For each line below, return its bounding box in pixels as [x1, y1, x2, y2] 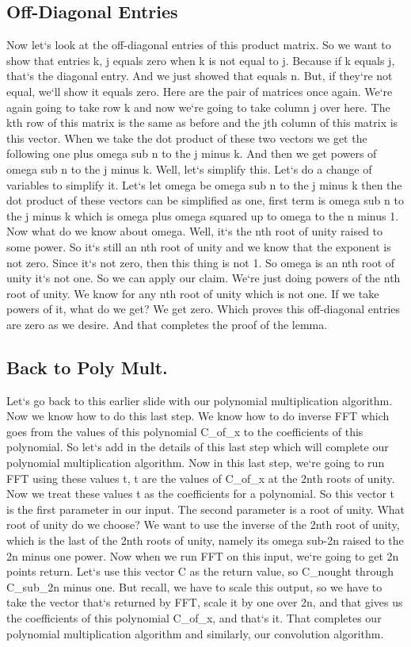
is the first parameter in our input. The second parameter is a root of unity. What [6, 500, 405, 517]
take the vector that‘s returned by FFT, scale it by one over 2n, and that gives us [6, 594, 403, 611]
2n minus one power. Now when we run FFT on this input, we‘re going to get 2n [6, 547, 399, 564]
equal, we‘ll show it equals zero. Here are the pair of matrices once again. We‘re [6, 82, 393, 99]
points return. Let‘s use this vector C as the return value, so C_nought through [6, 563, 394, 580]
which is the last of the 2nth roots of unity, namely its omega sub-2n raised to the [6, 532, 404, 549]
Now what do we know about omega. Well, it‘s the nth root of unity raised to [6, 223, 383, 239]
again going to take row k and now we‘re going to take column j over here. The [6, 98, 390, 115]
